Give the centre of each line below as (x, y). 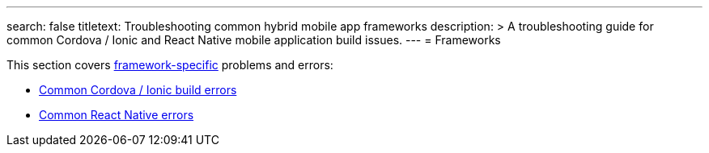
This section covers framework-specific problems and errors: (170, 65)
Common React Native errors (117, 115)
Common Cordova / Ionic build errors (138, 90)
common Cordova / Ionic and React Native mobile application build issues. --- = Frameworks (254, 40)
